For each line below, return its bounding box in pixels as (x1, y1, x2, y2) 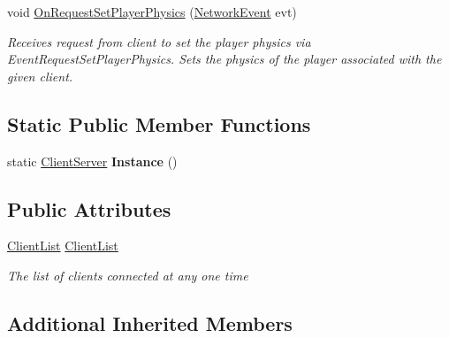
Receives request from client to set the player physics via (7, 32, 311, 50)
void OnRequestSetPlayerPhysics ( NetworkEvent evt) (7, 3, 297, 20)
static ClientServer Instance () (7, 151, 178, 170)
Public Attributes (7, 195, 171, 222)
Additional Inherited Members (7, 309, 293, 336)
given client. (7, 66, 73, 85)
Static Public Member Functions (7, 110, 311, 137)
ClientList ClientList (7, 236, 118, 255)
